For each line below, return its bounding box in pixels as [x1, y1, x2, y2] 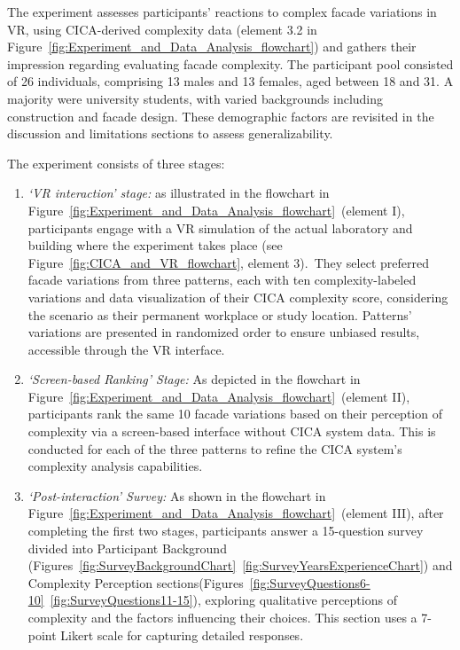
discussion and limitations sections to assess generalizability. [7, 124, 333, 143]
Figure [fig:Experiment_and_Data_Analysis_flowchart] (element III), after [27, 504, 444, 522]
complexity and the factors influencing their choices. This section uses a [27, 608, 417, 626]
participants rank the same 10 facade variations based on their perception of [27, 404, 442, 423]
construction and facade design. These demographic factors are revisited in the [7, 106, 434, 125]
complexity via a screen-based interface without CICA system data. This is [27, 422, 436, 441]
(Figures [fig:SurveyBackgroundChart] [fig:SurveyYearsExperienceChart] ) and [27, 556, 453, 575]
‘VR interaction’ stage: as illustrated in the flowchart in [27, 184, 330, 202]
